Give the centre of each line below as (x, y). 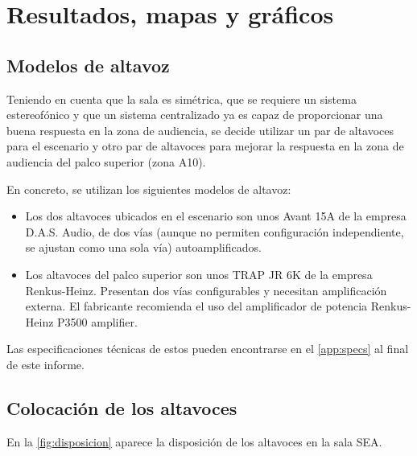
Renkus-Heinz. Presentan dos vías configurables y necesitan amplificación (206, 290)
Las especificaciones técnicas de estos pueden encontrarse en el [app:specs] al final (208, 349)
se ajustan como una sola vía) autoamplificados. (143, 247)
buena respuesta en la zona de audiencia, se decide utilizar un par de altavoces (200, 130)
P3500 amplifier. (97, 321)
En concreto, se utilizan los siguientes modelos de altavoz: (149, 189)
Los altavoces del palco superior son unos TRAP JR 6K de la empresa (199, 274)
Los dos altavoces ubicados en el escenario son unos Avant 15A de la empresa (216, 216)
